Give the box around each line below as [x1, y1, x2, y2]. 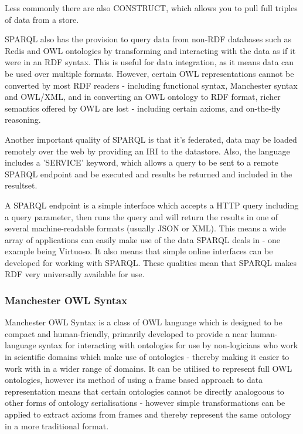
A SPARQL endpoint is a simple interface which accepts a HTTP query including [5, 199, 299, 211]
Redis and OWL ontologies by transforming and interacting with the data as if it [5, 44, 296, 56]
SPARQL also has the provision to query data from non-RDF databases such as [5, 33, 292, 45]
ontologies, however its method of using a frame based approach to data [5, 374, 263, 386]
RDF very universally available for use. [5, 268, 145, 280]
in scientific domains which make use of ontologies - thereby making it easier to [5, 351, 290, 363]
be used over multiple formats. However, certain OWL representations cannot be [5, 67, 294, 79]
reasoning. [5, 113, 41, 126]
